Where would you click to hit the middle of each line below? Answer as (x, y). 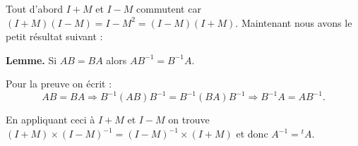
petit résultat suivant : (54, 36)
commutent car (169, 8)
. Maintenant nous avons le (294, 22)
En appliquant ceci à (50, 120)
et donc (252, 134)
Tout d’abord (34, 8)
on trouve (189, 120)
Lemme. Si (31, 60)
